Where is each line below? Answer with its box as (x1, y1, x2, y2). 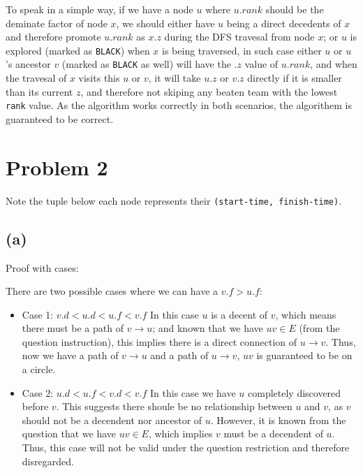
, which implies (148, 426, 213, 441)
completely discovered (248, 385, 341, 400)
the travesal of (6, 71, 67, 85)
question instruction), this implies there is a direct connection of (22, 334, 297, 349)
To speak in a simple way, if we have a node (6, 2, 193, 16)
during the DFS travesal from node (164, 29, 315, 44)
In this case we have (150, 385, 236, 400)
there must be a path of (22, 321, 124, 335)
